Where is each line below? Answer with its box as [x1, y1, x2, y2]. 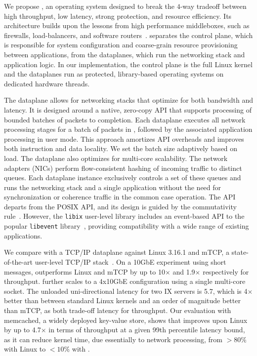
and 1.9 [172, 266, 195, 277]
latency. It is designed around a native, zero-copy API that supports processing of [4, 104, 252, 115]
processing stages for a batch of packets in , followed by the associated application [4, 124, 253, 134]
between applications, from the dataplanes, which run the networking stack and [4, 49, 245, 59]
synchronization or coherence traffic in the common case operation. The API [4, 192, 236, 202]
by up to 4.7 [4, 324, 41, 335]
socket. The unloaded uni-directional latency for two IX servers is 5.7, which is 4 [4, 285, 248, 296]
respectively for [203, 266, 249, 277]
